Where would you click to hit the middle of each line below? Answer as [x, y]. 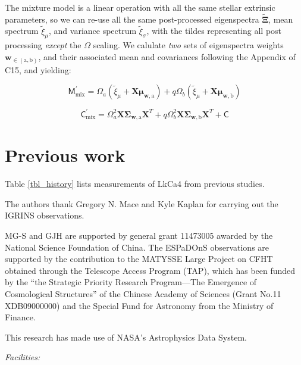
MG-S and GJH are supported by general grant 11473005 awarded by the [139, 235]
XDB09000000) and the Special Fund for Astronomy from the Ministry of [139, 305]
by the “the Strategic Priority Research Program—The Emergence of [131, 282]
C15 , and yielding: [38, 69]
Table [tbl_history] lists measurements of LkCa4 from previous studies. [135, 184]
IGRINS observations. [45, 215]
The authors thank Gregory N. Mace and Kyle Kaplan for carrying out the [142, 203]
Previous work [65, 155]
